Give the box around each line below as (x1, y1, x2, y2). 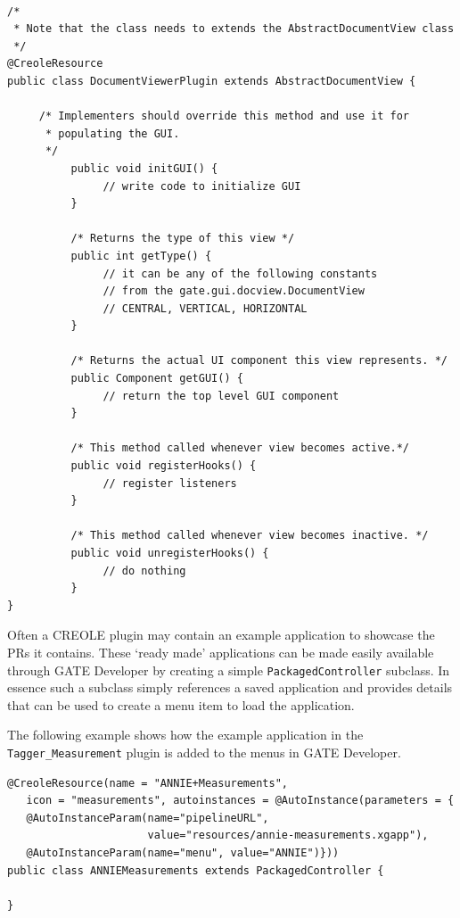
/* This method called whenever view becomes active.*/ (70, 442, 410, 455)
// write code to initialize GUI (103, 179, 301, 193)
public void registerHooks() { (70, 459, 257, 473)
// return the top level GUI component (103, 389, 340, 402)
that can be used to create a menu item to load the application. (7, 695, 355, 714)
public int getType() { (70, 249, 212, 262)
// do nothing (103, 564, 186, 577)
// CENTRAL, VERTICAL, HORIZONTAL (103, 302, 308, 315)
